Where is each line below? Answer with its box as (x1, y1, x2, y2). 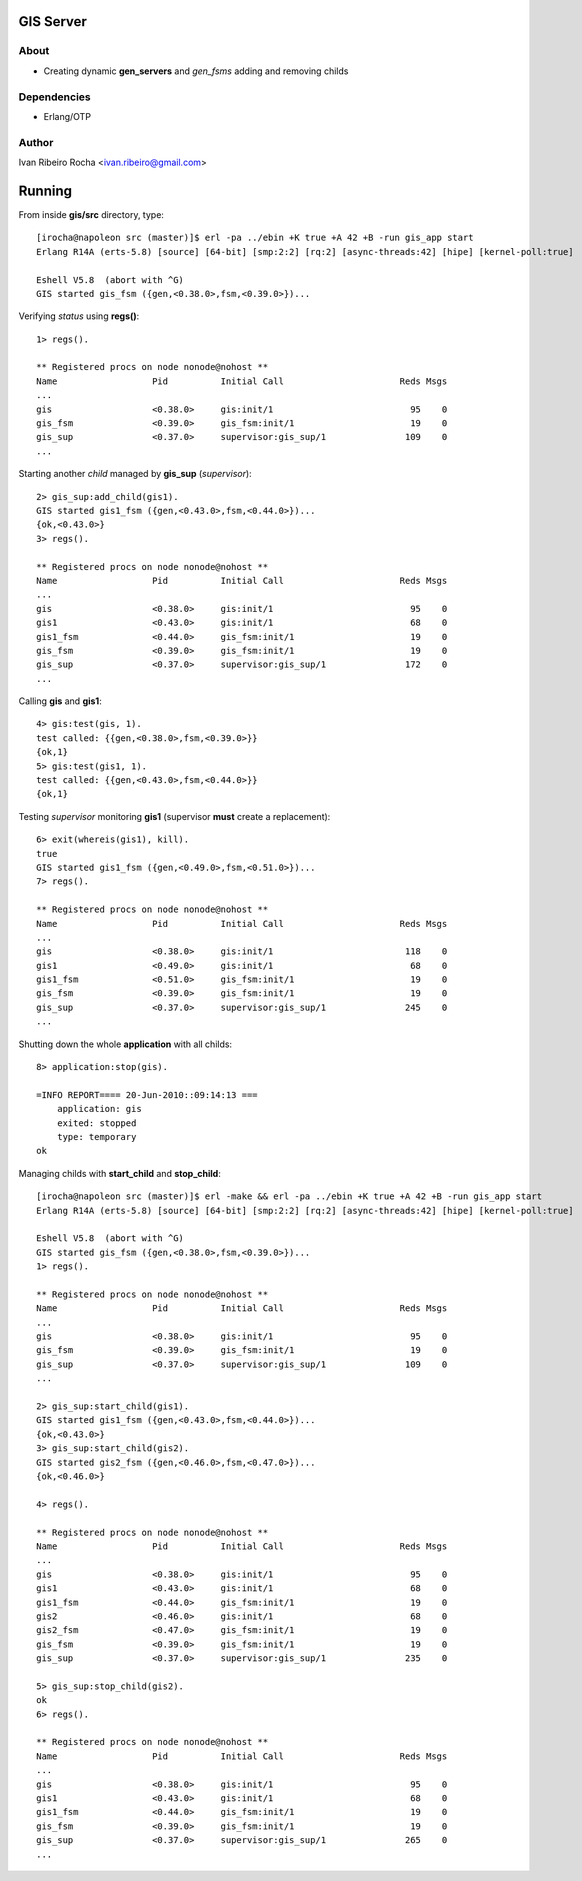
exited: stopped (56, 1117, 137, 1129)
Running (18, 182, 73, 199)
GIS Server (18, 13, 87, 30)
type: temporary (56, 1131, 137, 1142)
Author (18, 135, 54, 149)
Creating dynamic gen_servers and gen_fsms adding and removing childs (43, 65, 349, 77)
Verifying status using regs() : (18, 310, 140, 322)
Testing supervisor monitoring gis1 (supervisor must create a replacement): (18, 810, 331, 822)
